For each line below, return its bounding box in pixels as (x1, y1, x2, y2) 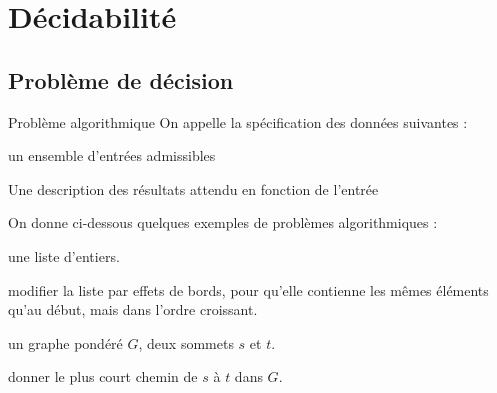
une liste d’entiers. (8, 245, 120, 266)
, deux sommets (138, 332, 234, 353)
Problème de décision (8, 64, 234, 95)
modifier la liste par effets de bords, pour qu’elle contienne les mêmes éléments (8, 279, 489, 300)
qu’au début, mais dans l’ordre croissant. (8, 299, 258, 320)
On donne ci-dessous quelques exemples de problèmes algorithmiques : (8, 212, 438, 233)
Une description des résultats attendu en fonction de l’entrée (8, 178, 379, 199)
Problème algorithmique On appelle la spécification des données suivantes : (8, 111, 468, 132)
